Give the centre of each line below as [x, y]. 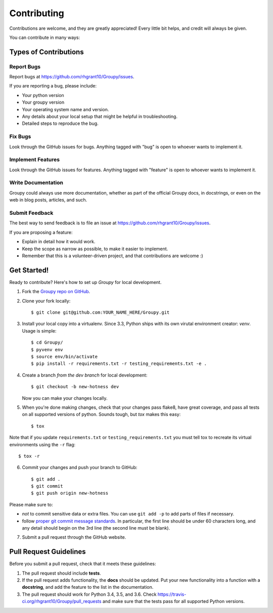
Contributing [37, 13]
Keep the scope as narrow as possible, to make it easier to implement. [95, 249]
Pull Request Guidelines [48, 552]
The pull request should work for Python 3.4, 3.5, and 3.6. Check [89, 594]
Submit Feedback [31, 213]
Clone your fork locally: [46, 301]
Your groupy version [43, 102]
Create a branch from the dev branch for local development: [85, 375]
